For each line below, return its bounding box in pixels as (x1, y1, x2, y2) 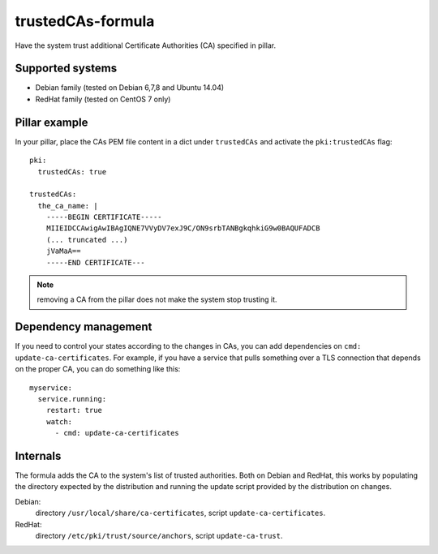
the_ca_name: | (37, 201, 98, 210)
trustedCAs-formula (15, 12, 155, 30)
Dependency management (15, 320, 152, 334)
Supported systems (15, 62, 118, 75)
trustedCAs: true (37, 167, 107, 176)
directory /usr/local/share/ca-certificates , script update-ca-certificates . (35, 508, 326, 518)
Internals (15, 449, 62, 462)
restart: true (45, 406, 103, 415)
